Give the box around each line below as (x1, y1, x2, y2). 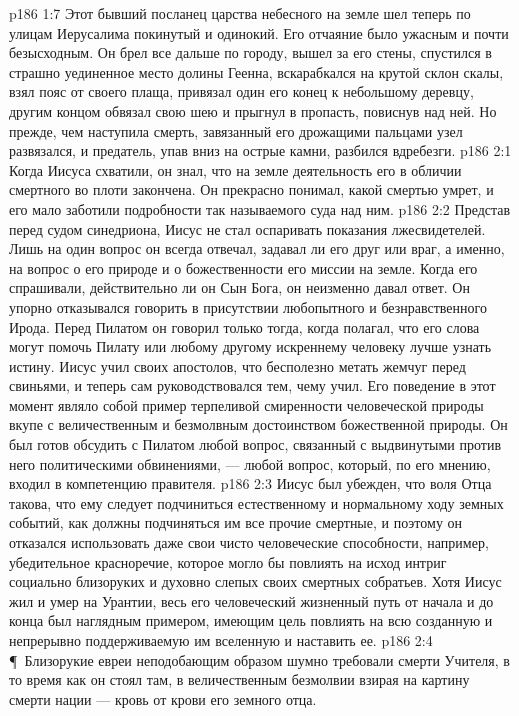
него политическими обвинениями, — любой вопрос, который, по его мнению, (9, 453, 491, 474)
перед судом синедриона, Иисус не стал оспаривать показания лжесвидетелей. (9, 218, 486, 239)
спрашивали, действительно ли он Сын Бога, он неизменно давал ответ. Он (9, 277, 470, 298)
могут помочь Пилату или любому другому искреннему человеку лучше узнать (9, 336, 492, 357)
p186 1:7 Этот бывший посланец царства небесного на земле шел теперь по (9, 3, 471, 23)
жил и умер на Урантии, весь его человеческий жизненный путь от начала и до (9, 590, 494, 611)
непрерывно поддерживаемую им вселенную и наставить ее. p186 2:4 (9, 630, 433, 650)
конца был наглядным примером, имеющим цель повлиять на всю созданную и (9, 610, 493, 631)
